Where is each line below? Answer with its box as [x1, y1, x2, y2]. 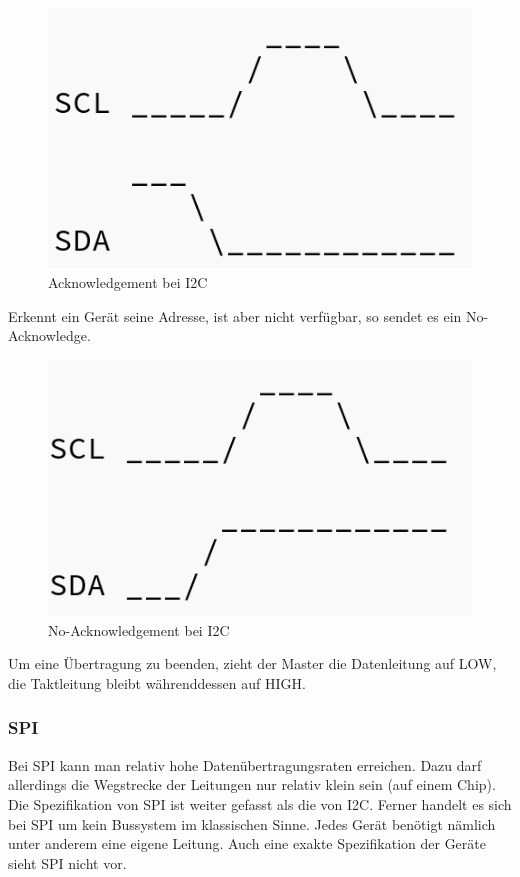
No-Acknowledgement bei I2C [48, 619, 230, 640]
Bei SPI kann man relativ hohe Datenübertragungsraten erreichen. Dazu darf [8, 754, 482, 775]
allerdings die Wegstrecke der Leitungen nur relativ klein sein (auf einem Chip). [8, 774, 496, 795]
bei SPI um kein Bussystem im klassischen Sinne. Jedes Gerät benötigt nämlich [8, 813, 496, 834]
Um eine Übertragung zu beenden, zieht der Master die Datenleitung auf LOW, [8, 653, 497, 674]
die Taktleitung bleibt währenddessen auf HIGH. [8, 672, 306, 693]
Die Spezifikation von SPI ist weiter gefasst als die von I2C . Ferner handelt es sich [8, 793, 512, 814]
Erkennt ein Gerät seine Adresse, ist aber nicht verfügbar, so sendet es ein [8, 305, 462, 326]
